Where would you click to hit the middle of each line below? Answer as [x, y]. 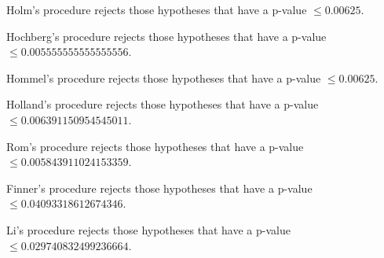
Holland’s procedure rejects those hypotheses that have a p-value [163, 104]
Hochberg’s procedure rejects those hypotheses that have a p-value [166, 36]
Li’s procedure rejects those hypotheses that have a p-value [148, 229]
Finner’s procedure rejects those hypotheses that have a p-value [159, 188]
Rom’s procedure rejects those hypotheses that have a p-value [155, 146]
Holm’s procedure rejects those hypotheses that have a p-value [157, 9]
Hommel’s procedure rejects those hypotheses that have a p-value [164, 77]
